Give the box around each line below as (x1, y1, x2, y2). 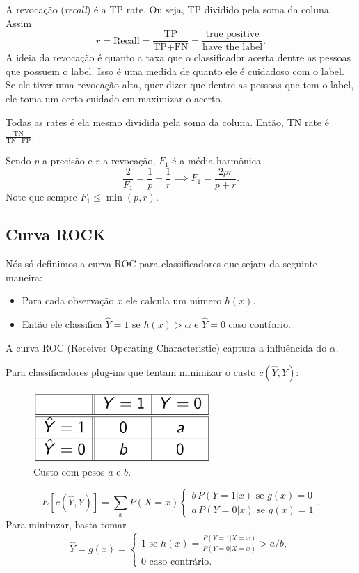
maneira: (6, 269, 42, 284)
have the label (202, 42, 263, 53)
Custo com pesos (33, 464, 105, 478)
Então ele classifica (22, 316, 102, 331)
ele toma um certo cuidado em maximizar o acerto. (6, 91, 223, 106)
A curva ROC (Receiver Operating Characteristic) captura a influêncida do (6, 340, 327, 354)
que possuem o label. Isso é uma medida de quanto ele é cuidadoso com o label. (6, 63, 344, 78)
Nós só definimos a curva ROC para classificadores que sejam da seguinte (6, 256, 318, 270)
